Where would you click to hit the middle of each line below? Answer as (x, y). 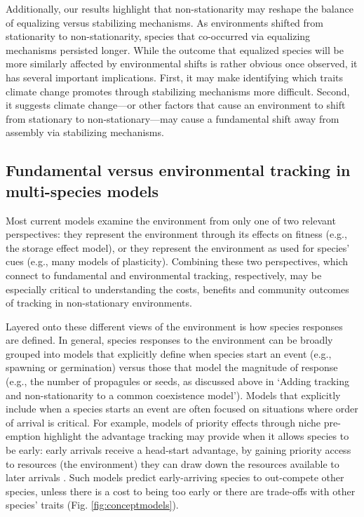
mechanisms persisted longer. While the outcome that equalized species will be (175, 49)
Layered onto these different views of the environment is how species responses (174, 326)
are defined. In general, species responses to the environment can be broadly (169, 340)
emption (23, 436)
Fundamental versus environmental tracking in (178, 170)
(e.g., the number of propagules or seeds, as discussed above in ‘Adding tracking (177, 381)
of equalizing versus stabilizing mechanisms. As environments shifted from (164, 22)
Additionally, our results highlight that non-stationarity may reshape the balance (180, 8)
